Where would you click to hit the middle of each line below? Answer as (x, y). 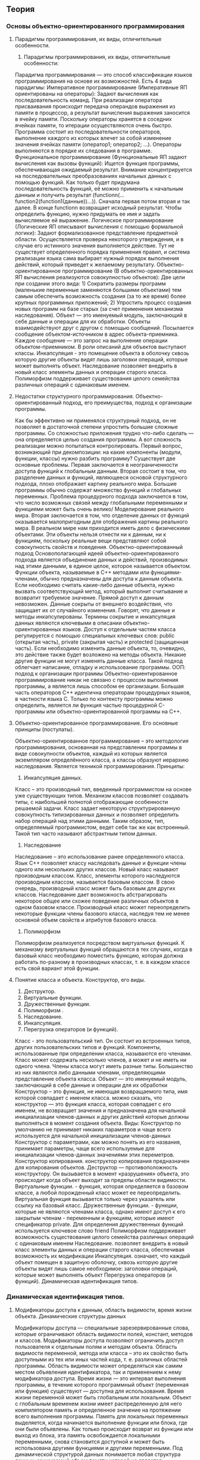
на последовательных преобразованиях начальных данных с (93, 176)
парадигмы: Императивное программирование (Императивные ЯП (101, 88)
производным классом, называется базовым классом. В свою (95, 882)
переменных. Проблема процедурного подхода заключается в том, (101, 497)
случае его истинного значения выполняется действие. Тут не (94, 246)
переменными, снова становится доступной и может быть (90, 1442)
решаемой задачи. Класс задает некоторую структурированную (97, 809)
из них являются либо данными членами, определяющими (90, 1072)
